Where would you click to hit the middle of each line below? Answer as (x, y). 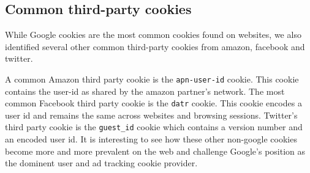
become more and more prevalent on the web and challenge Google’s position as (155, 151)
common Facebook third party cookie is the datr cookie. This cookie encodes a (153, 103)
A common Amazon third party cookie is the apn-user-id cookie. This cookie (152, 79)
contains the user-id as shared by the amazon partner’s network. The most (145, 91)
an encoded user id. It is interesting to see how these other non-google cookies (151, 139)
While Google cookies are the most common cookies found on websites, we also (153, 35)
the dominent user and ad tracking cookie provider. (101, 163)
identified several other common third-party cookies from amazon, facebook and (155, 46)
